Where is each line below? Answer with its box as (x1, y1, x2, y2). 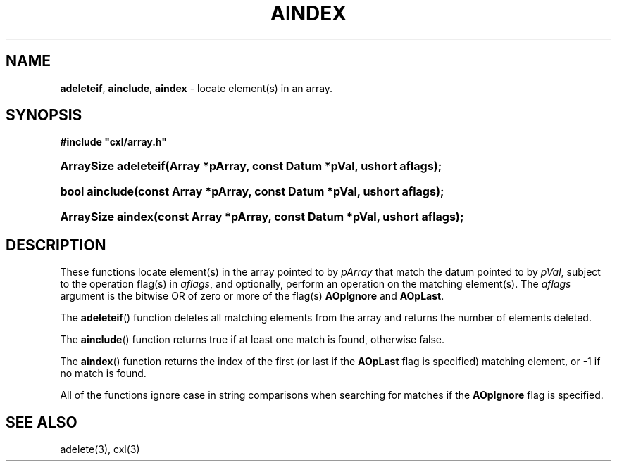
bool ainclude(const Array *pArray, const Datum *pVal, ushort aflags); (60, 184, 444, 199)
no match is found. (60, 367, 147, 380)
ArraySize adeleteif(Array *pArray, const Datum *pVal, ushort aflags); (60, 159, 442, 174)
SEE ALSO (6, 413, 77, 431)
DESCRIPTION (6, 236, 106, 254)
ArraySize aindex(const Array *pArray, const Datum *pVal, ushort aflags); (60, 210, 464, 224)
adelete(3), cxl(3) (60, 443, 140, 456)
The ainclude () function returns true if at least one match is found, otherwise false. (60, 333, 445, 346)
